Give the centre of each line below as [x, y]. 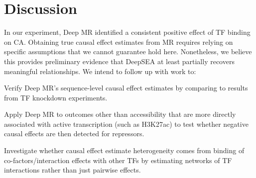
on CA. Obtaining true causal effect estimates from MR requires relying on [119, 42]
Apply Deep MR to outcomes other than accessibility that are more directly [120, 114]
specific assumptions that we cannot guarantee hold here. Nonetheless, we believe [128, 51]
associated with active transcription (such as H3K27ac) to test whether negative [126, 124]
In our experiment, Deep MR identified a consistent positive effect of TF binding [127, 32]
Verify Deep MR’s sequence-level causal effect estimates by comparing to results [126, 88]
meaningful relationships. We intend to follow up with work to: [100, 71]
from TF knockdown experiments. [56, 97]
